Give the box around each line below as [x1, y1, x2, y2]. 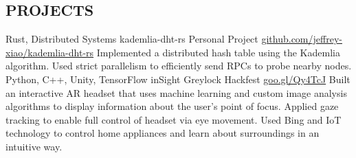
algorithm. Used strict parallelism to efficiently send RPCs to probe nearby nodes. [5, 58, 352, 73]
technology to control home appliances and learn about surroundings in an [5, 126, 320, 140]
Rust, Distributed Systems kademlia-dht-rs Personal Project [5, 32, 258, 46]
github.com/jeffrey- [261, 32, 342, 46]
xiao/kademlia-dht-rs [5, 45, 94, 59]
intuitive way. [5, 139, 63, 153]
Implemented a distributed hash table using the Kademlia [96, 45, 340, 59]
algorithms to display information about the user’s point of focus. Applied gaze [5, 99, 339, 113]
